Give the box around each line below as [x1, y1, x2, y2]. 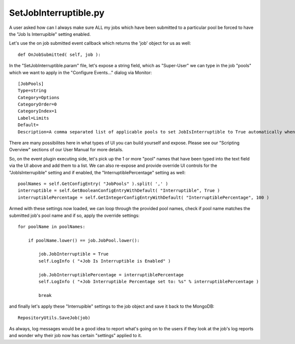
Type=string [18, 88, 47, 93]
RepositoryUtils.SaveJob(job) [18, 315, 91, 320]
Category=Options [18, 95, 59, 100]
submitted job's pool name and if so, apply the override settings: [9, 212, 140, 218]
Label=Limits [18, 115, 49, 121]
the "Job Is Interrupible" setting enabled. [9, 31, 91, 37]
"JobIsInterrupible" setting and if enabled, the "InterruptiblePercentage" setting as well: [9, 169, 186, 175]
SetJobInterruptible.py [9, 7, 105, 18]
